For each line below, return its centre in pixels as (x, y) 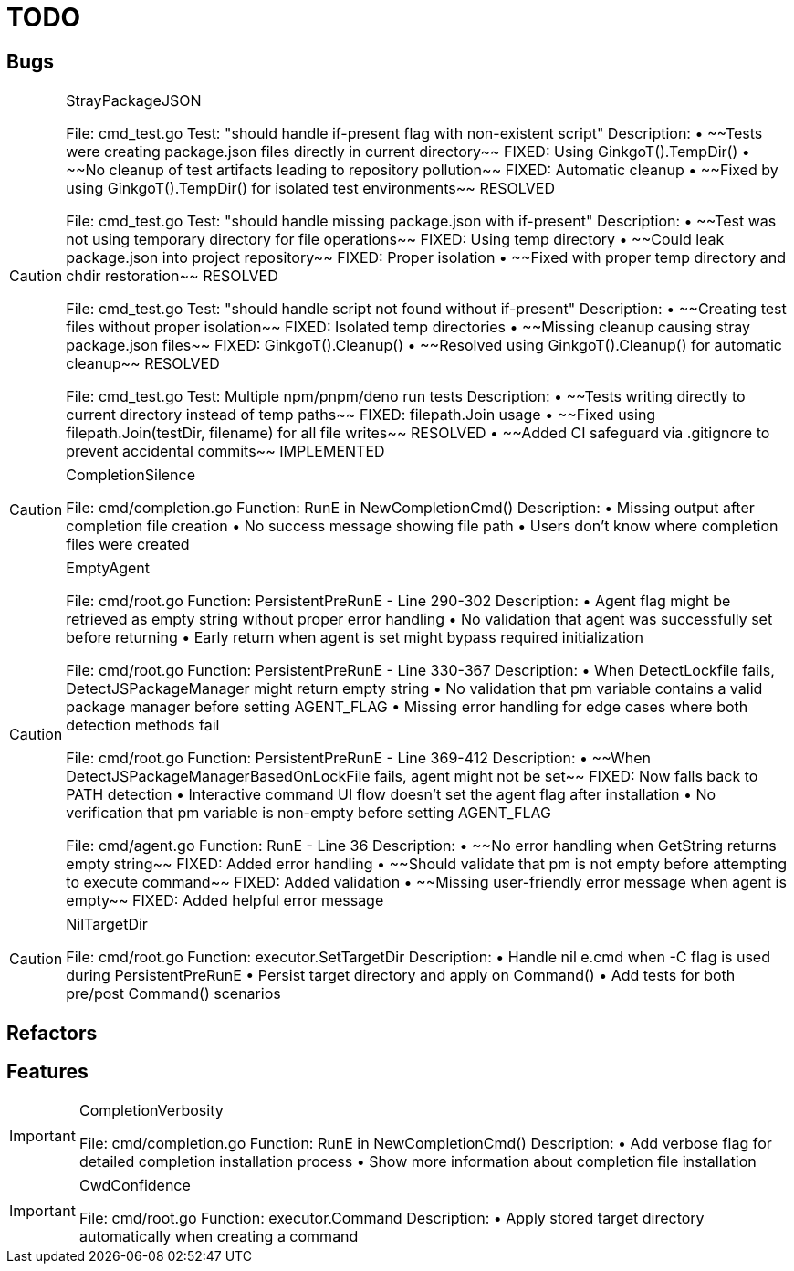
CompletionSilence (131, 475)
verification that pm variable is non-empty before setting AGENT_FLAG (309, 813)
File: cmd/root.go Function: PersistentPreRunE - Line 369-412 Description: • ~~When (358, 758)
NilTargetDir (107, 924)
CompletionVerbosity (151, 1111)
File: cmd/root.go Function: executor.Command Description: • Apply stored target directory (392, 1218)
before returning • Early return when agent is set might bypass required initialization (355, 638)
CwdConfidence (135, 1186)
